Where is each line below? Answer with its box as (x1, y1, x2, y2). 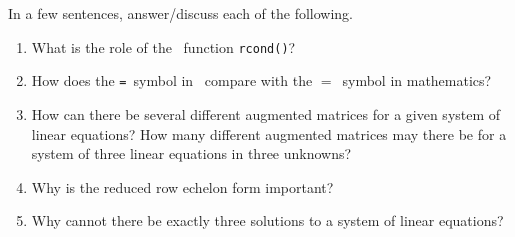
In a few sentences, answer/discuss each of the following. (8, 3, 354, 23)
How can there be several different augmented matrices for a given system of (31, 103, 501, 124)
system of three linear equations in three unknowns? (31, 143, 352, 164)
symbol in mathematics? (342, 70, 492, 91)
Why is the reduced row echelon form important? (31, 176, 334, 197)
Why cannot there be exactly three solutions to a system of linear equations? (31, 210, 504, 231)
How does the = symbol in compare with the (31, 70, 313, 91)
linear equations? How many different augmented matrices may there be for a (31, 123, 507, 144)
